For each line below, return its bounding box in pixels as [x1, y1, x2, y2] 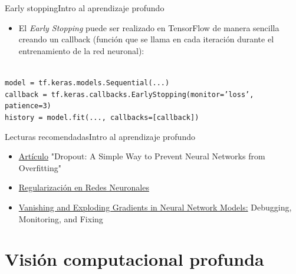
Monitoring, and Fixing [18, 212, 103, 225]
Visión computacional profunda [5, 247, 264, 271]
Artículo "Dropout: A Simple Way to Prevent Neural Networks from [18, 150, 265, 162]
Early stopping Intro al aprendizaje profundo [5, 2, 165, 14]
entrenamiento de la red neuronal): [18, 44, 144, 56]
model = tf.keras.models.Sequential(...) [5, 78, 170, 87]
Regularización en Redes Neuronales [18, 181, 149, 193]
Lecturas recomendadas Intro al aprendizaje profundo [5, 130, 195, 142]
